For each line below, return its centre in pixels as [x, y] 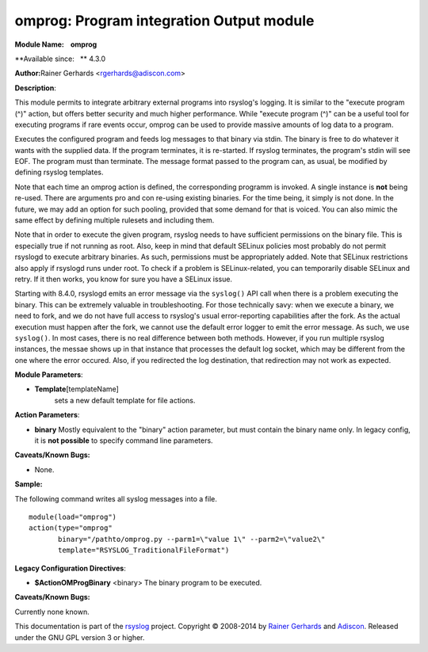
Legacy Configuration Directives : [70, 568]
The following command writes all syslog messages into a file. [116, 498]
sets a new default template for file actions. [125, 400]
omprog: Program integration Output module [164, 21]
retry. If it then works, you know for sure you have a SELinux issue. [124, 279]
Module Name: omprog [56, 44]
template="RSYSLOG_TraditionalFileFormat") [144, 550]
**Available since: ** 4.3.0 [60, 59]
